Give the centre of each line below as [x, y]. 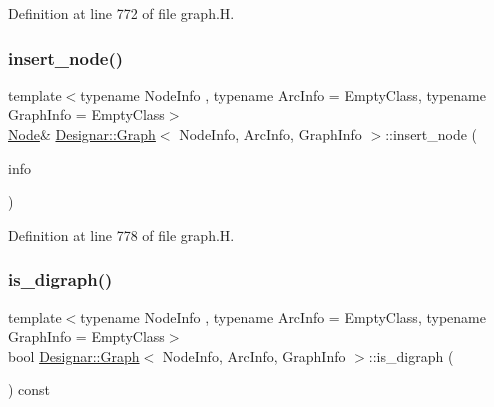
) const [29, 389]
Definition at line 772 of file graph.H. [121, 13]
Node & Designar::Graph [82, 134]
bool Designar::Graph [74, 355]
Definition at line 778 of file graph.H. [121, 234]
